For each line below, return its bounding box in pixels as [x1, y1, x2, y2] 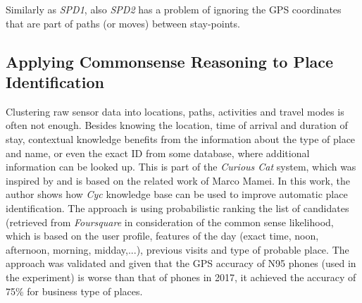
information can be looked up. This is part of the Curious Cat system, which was [6, 159, 356, 174]
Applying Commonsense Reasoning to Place [6, 50, 334, 72]
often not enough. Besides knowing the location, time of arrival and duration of [6, 118, 348, 132]
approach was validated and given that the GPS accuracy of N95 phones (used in [6, 256, 356, 271]
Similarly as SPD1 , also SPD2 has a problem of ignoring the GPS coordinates [6, 2, 342, 16]
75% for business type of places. [6, 283, 143, 298]
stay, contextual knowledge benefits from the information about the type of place [6, 131, 356, 146]
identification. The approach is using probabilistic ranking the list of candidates [6, 200, 349, 215]
